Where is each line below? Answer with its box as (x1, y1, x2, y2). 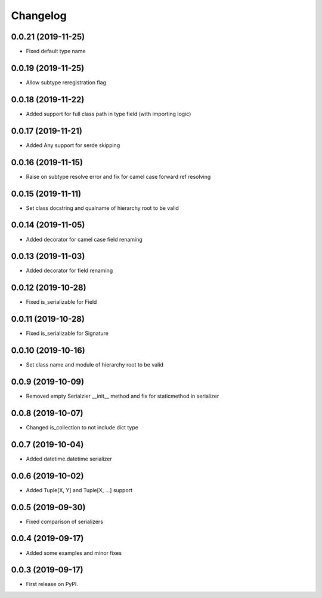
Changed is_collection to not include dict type (26, 423, 138, 431)
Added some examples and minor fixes (26, 549, 122, 556)
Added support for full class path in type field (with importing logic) (26, 110, 191, 117)
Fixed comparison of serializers (26, 518, 104, 525)
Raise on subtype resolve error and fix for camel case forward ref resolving (26, 173, 211, 180)
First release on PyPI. (26, 581, 79, 588)
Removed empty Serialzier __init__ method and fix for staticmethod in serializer (26, 392, 219, 400)
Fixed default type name (26, 48, 86, 55)
